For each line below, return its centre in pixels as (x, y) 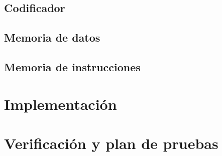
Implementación (61, 104)
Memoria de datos (52, 37)
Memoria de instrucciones (72, 66)
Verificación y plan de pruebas (111, 143)
